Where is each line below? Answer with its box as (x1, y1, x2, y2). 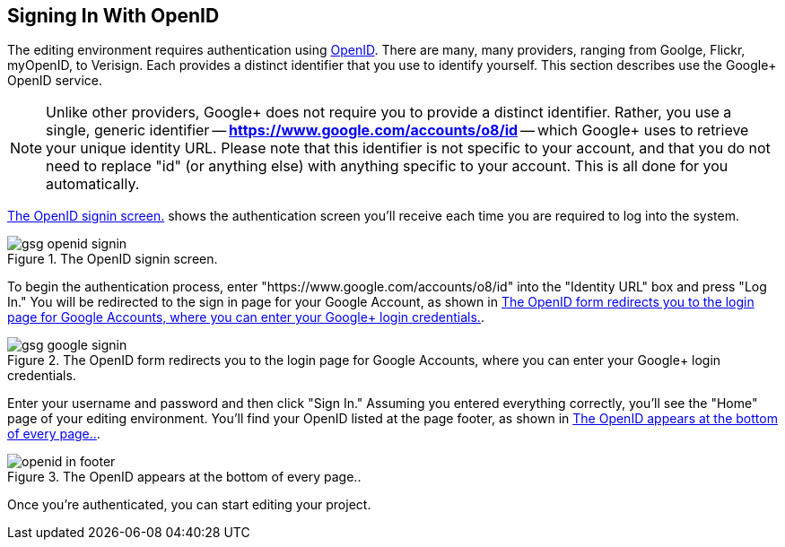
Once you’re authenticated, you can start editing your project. (7, 497, 371, 513)
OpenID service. (7, 73, 103, 89)
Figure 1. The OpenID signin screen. (7, 251, 218, 267)
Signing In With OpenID (7, 4, 220, 27)
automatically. (46, 175, 140, 194)
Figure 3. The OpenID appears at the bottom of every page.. (7, 469, 362, 485)
